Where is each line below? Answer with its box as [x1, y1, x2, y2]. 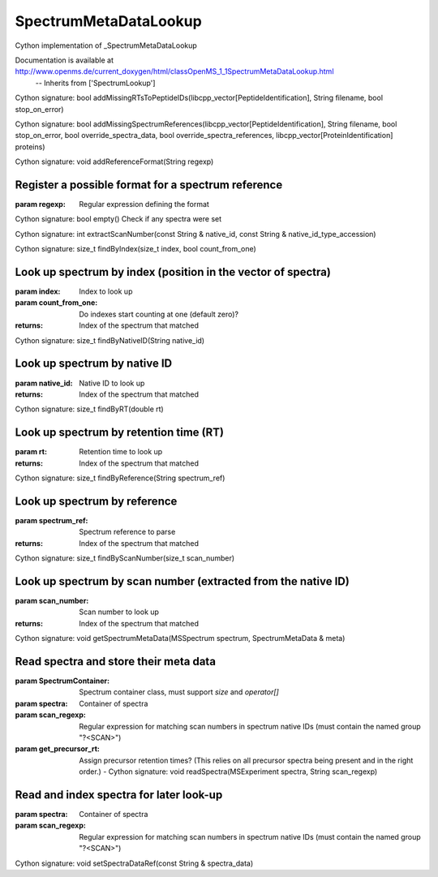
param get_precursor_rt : [15, 744, 101, 754]
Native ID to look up [79, 378, 145, 388]
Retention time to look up [79, 447, 163, 457]
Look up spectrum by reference [15, 494, 178, 508]
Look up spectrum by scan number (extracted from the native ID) [15, 574, 350, 588]
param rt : [15, 447, 48, 457]
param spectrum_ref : [15, 515, 88, 525]
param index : [15, 286, 61, 296]
